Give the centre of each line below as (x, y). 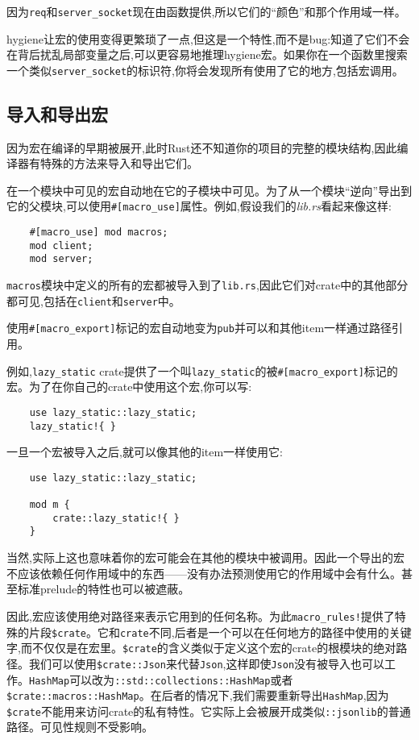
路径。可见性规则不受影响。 (80, 727)
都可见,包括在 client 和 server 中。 (93, 300)
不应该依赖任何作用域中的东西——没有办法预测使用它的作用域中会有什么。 (204, 573)
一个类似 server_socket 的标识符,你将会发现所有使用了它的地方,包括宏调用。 (205, 70)
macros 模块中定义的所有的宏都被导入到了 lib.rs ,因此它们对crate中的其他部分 (207, 285)
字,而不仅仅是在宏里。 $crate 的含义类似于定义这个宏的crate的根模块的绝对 (201, 648)
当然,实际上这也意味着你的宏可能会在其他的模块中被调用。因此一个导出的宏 (205, 557)
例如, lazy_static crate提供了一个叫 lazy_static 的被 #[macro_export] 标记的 (202, 370)
